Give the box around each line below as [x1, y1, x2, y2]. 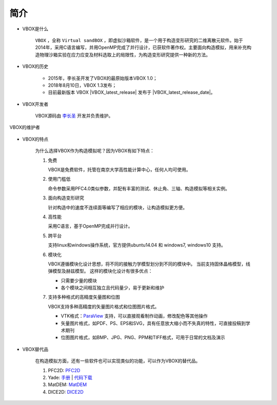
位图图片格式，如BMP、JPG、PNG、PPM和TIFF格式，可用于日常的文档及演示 [61, 334, 225, 341]
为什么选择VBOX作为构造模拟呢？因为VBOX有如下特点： [35, 148, 155, 154]
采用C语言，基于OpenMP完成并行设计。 [48, 223, 133, 229]
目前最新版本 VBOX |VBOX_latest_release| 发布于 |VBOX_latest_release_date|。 [48, 89, 215, 95]
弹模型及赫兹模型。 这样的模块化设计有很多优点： [48, 268, 153, 274]
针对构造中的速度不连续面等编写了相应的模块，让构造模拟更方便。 [48, 204, 187, 210]
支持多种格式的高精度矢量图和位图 [48, 294, 120, 300]
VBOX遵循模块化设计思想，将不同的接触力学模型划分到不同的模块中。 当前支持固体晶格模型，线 [48, 261, 251, 267]
